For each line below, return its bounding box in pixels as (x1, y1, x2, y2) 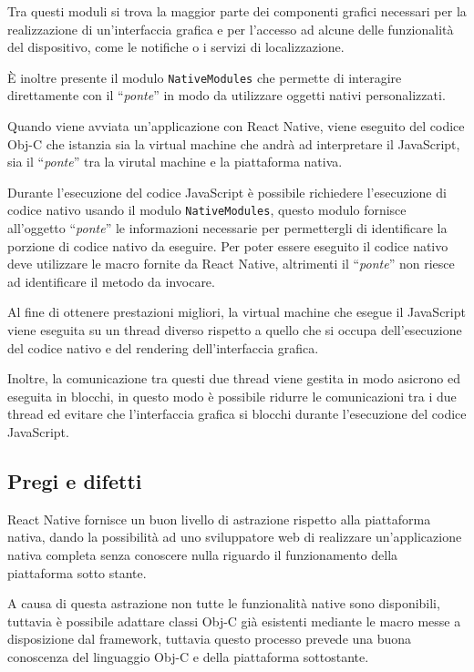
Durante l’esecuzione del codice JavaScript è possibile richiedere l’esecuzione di (7, 182, 447, 201)
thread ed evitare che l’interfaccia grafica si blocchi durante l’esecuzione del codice (7, 404, 467, 423)
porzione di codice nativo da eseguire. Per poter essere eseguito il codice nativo (7, 236, 448, 255)
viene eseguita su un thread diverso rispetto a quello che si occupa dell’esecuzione (7, 321, 462, 340)
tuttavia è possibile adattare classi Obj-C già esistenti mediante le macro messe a (7, 611, 461, 630)
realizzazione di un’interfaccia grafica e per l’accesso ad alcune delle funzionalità (7, 19, 454, 38)
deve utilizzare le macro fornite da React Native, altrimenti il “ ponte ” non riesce (7, 254, 455, 273)
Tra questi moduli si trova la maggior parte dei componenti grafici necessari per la (7, 2, 467, 20)
